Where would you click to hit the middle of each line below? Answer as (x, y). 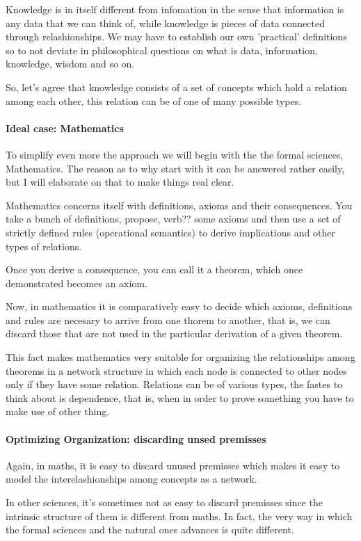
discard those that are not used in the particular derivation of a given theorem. (174, 333)
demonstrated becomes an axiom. (77, 283)
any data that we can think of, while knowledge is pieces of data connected (166, 23)
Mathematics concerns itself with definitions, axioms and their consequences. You (179, 205)
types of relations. (44, 246)
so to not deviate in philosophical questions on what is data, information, (162, 50)
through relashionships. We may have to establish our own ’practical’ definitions (176, 37)
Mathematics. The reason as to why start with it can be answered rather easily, (175, 168)
